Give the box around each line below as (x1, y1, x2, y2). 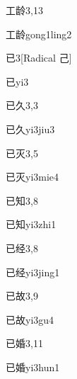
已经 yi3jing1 (6, 264, 60, 279)
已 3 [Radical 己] (6, 50, 72, 65)
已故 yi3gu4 (6, 312, 54, 327)
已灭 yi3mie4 (6, 169, 59, 184)
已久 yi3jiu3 (6, 121, 55, 136)
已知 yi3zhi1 (6, 217, 57, 232)
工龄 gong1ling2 (6, 26, 72, 41)
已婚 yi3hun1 (6, 359, 60, 374)
